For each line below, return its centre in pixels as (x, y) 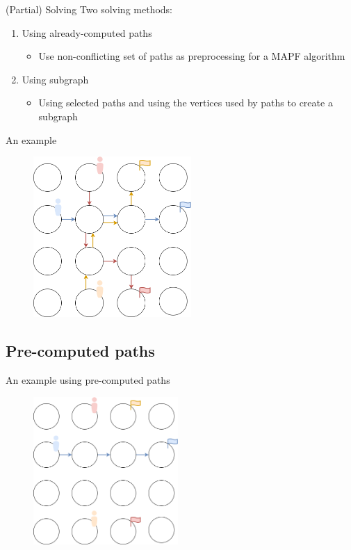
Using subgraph (55, 79)
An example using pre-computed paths (88, 380)
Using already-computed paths (87, 32)
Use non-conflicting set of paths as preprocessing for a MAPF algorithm (192, 56)
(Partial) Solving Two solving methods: (89, 9)
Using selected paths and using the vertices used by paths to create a (186, 103)
